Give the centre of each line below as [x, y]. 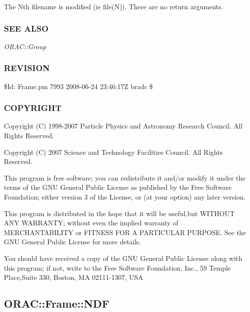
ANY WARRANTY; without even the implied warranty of [91, 223]
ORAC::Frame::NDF [57, 303]
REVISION [27, 68]
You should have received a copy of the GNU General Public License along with [123, 258]
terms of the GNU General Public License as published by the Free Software [118, 187]
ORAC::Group [25, 46]
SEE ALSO [26, 28]
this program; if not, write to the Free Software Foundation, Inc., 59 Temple [117, 267]
